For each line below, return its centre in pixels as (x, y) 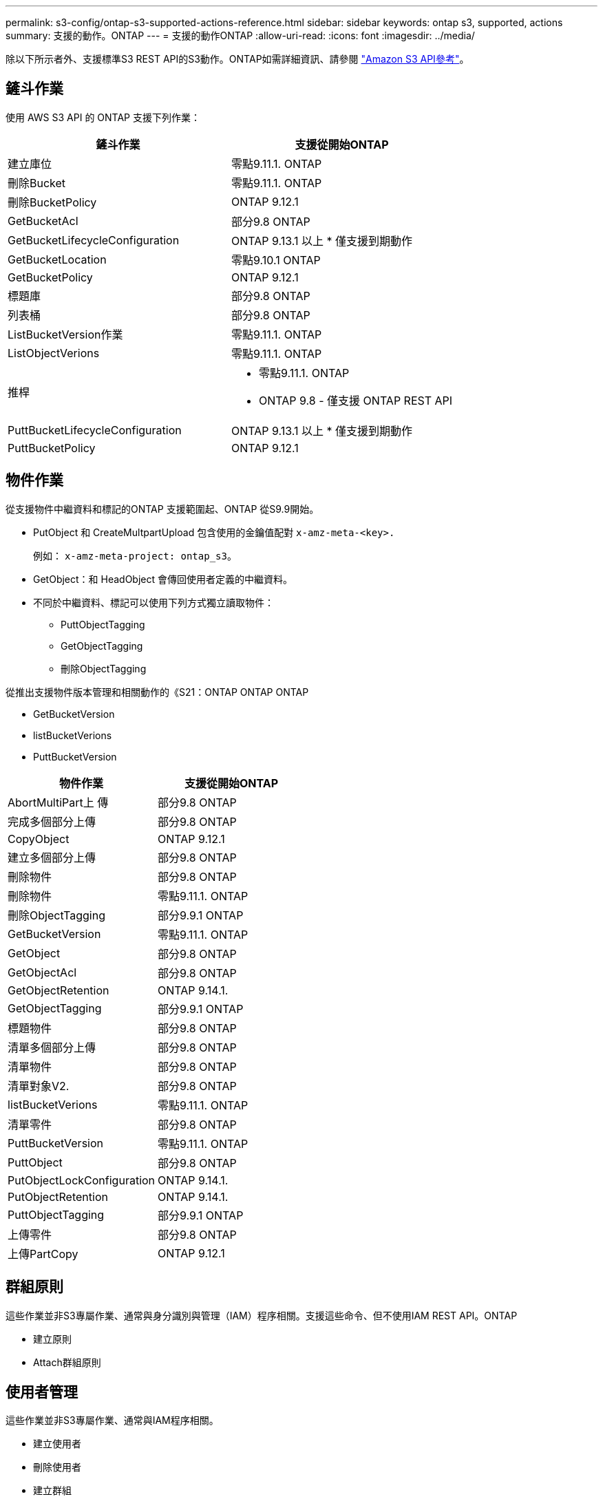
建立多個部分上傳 (52, 857)
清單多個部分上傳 (52, 1047)
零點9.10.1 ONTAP (276, 260)
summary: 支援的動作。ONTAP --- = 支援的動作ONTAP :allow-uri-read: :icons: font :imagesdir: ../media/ (240, 35)
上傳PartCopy (43, 1254)
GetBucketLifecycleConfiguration (94, 240)
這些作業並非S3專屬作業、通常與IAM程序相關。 (112, 1420)
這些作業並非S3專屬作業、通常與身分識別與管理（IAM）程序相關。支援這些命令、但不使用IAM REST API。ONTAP (262, 1315)
